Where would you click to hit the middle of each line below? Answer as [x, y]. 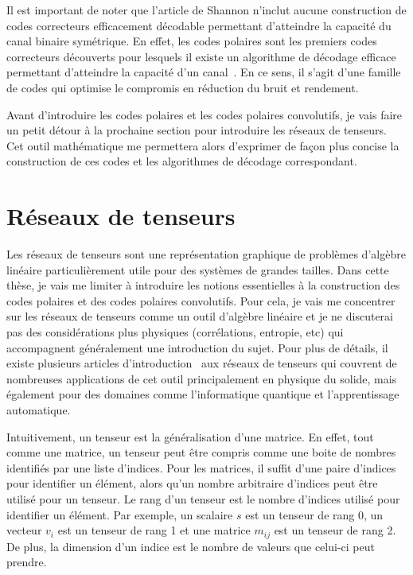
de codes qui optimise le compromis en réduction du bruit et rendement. [183, 87]
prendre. [27, 562]
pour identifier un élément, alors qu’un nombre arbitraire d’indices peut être [192, 483]
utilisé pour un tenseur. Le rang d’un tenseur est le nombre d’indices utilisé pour [203, 498]
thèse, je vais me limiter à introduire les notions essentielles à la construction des [203, 285]
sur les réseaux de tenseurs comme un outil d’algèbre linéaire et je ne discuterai [200, 316]
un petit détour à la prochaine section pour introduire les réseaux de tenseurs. [197, 130]
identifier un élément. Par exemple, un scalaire [120, 514]
